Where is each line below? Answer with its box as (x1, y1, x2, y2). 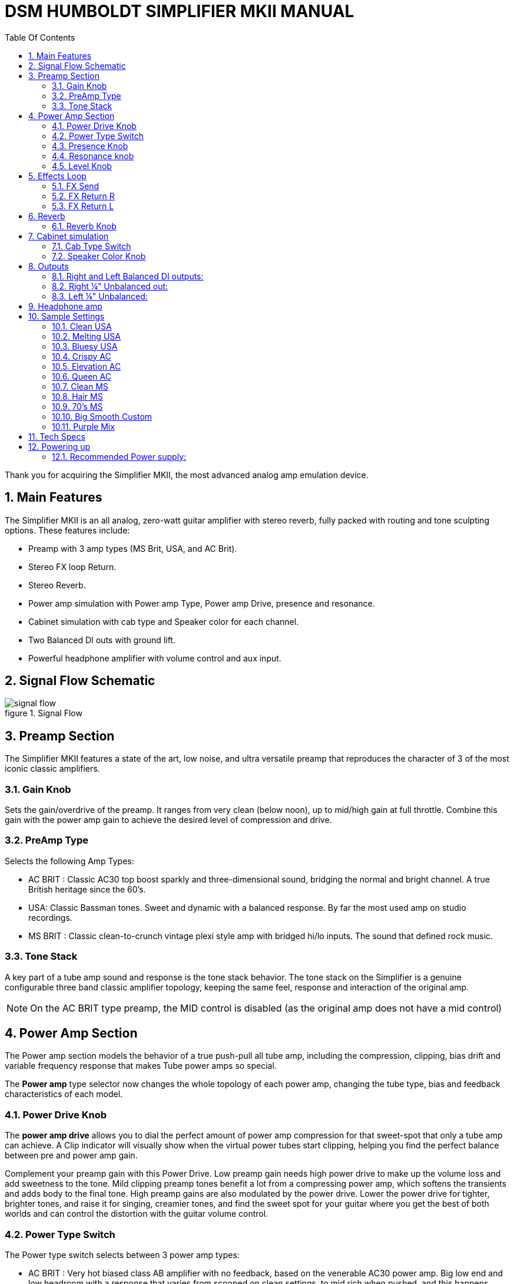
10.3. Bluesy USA (52, 341, 118, 351)
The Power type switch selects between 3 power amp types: (5, 1249, 240, 1260)
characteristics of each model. (5, 1089, 123, 1099)
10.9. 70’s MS (52, 401, 103, 411)
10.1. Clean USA (52, 321, 112, 331)
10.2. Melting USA (52, 331, 121, 341)
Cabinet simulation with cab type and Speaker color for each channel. (28, 616, 299, 627)
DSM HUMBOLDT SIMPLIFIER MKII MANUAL (5, 1, 354, 21)
